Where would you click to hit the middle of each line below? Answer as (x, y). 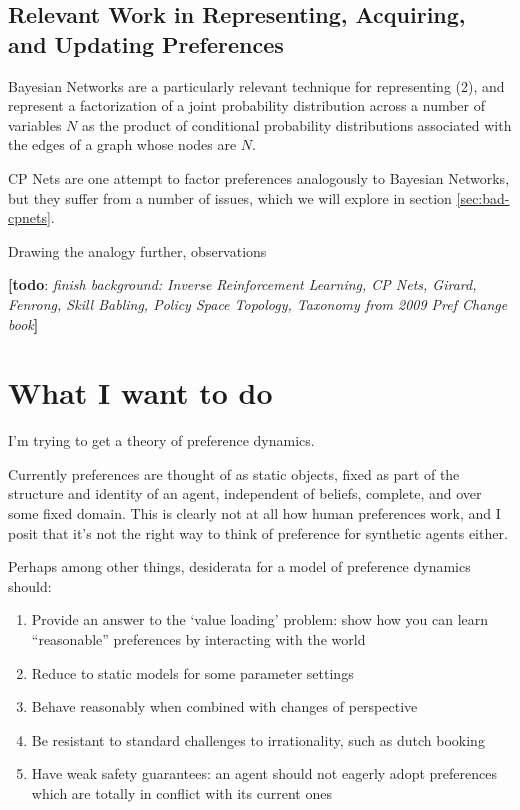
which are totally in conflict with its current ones (181, 792)
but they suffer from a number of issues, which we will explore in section (230, 197)
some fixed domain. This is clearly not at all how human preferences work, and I (254, 513)
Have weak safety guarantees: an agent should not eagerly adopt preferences (264, 773)
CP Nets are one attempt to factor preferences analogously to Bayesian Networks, (259, 177)
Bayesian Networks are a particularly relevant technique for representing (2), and (256, 85)
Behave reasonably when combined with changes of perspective (224, 706)
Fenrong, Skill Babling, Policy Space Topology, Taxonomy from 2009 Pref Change (258, 303)
